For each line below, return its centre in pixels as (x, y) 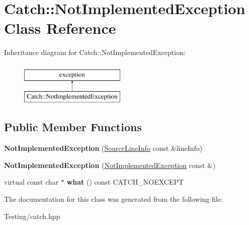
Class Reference (60, 28)
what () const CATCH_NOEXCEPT (125, 182)
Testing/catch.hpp (32, 216)
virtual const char (31, 182)
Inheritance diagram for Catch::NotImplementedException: (95, 52)
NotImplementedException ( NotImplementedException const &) (110, 165)
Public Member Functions (73, 127)
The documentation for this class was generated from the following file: (113, 199)
